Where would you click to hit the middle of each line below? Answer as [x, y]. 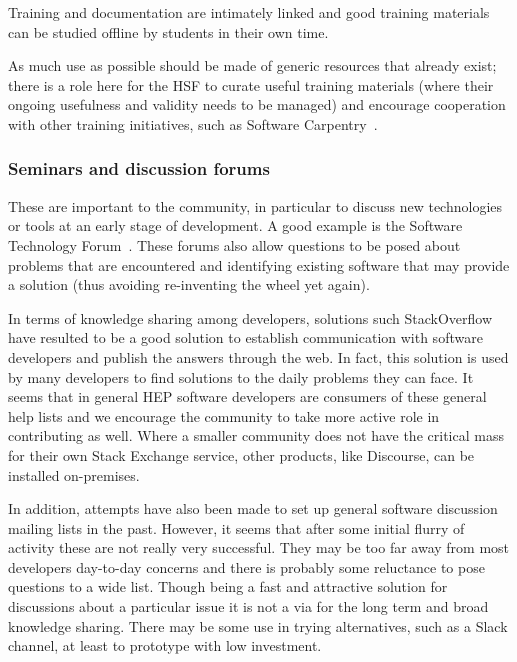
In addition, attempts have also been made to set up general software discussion [253, 508]
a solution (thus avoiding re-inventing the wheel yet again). [189, 284]
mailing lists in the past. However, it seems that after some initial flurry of [236, 527]
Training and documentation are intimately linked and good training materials [249, 12]
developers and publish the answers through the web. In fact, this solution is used [258, 356]
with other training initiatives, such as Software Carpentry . [193, 123]
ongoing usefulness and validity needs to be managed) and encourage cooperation [257, 104]
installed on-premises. [74, 474]
